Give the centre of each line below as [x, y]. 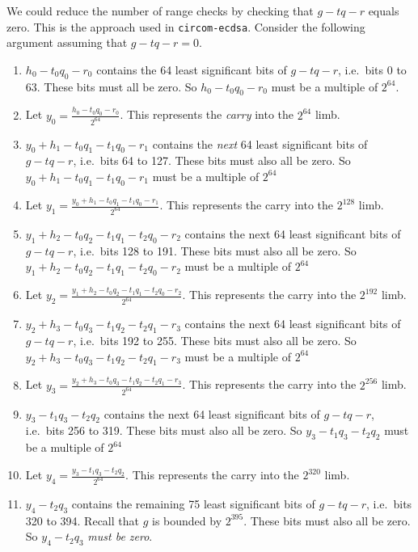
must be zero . [120, 536]
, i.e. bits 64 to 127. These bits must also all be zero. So [212, 160]
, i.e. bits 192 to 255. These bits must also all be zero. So [215, 341]
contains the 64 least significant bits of [192, 69]
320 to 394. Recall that [82, 520]
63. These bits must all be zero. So [111, 86]
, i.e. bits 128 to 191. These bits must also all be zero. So [215, 250]
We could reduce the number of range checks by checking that [160, 11]
